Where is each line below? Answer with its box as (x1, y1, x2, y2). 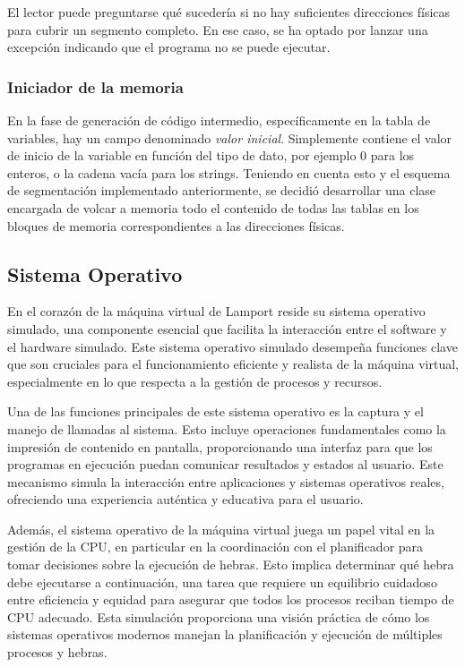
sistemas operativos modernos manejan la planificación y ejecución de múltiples (7, 625, 443, 644)
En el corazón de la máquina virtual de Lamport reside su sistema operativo (7, 302, 426, 321)
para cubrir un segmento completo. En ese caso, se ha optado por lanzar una (7, 20, 428, 38)
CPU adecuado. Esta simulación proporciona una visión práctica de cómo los (7, 607, 430, 626)
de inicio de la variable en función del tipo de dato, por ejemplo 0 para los (7, 146, 415, 165)
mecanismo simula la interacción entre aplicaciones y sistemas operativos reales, (7, 472, 444, 491)
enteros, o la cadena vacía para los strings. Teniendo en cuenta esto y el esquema (7, 163, 451, 182)
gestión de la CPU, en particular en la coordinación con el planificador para (7, 537, 424, 556)
